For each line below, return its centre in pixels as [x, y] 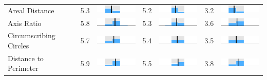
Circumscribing [32, 35]
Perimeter [23, 68]
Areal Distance [31, 10]
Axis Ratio [25, 23]
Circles [18, 46]
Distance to [26, 58]
